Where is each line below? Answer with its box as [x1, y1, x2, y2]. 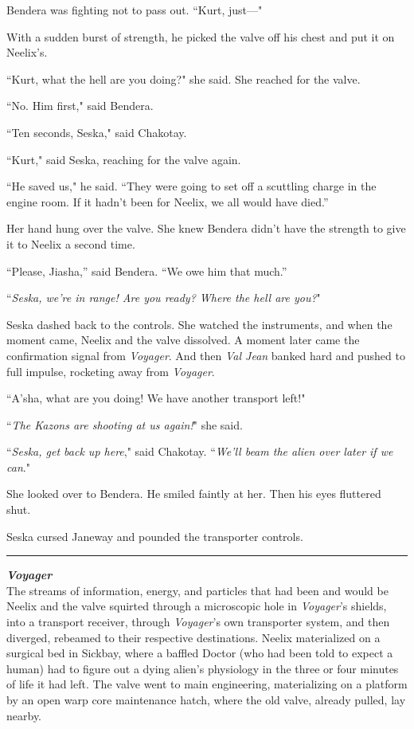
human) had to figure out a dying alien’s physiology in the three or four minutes [6, 660, 399, 676]
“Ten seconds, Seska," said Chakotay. [6, 123, 187, 140]
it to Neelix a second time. [6, 235, 135, 252]
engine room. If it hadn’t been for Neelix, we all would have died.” [6, 193, 329, 210]
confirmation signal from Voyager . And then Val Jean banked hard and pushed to [6, 347, 405, 363]
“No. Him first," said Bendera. [6, 97, 154, 114]
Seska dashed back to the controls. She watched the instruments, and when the [6, 316, 393, 332]
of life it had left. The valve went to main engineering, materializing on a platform [6, 676, 408, 692]
